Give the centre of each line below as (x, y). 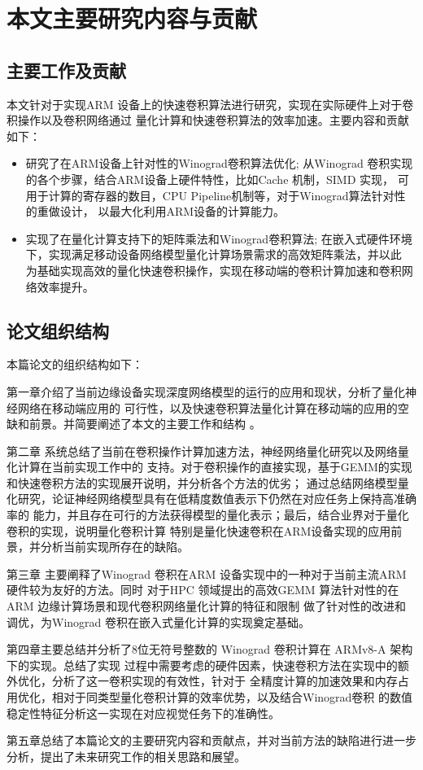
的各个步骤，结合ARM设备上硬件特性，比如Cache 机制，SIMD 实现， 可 (217, 179)
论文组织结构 (58, 330)
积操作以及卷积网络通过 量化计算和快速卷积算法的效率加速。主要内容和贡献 (208, 120)
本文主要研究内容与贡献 (132, 18)
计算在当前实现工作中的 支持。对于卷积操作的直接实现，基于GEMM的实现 (215, 467)
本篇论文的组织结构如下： (75, 364)
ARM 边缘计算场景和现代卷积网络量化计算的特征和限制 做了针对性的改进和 (206, 606)
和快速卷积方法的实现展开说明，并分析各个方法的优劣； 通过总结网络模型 (202, 482)
